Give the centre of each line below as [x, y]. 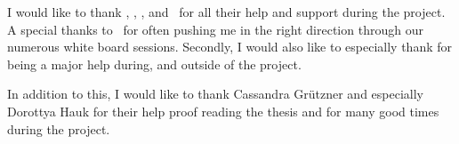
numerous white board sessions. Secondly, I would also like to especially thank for [229, 47]
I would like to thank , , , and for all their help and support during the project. [226, 12]
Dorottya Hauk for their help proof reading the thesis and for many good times [223, 111]
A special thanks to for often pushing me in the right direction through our [215, 29]
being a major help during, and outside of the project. [154, 64]
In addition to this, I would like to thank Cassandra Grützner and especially [216, 94]
